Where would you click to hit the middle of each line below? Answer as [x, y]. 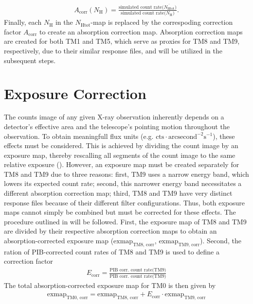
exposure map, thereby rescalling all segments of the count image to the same [120, 155]
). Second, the [221, 241]
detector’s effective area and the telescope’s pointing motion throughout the [117, 126]
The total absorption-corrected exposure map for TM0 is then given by [110, 285]
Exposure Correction [75, 93]
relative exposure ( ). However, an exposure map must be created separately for [122, 164]
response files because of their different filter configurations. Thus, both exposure [125, 202]
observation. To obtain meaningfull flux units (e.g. [79, 136]
